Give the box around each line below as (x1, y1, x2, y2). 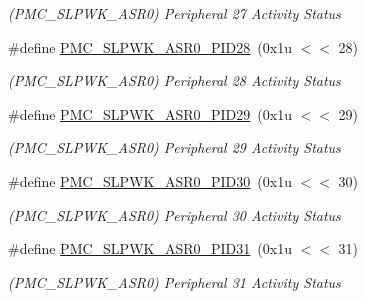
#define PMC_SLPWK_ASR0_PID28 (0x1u (8, 36, 292, 57)
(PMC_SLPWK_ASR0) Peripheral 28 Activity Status (8, 70, 341, 91)
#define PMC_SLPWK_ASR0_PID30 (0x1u (8, 170, 292, 191)
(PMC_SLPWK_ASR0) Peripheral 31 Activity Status (8, 271, 341, 292)
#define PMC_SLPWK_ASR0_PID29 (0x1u (8, 103, 292, 124)
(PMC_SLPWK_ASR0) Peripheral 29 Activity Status (8, 137, 341, 158)
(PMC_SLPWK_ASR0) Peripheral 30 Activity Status (8, 204, 341, 225)
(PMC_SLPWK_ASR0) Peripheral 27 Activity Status (8, 3, 341, 23)
